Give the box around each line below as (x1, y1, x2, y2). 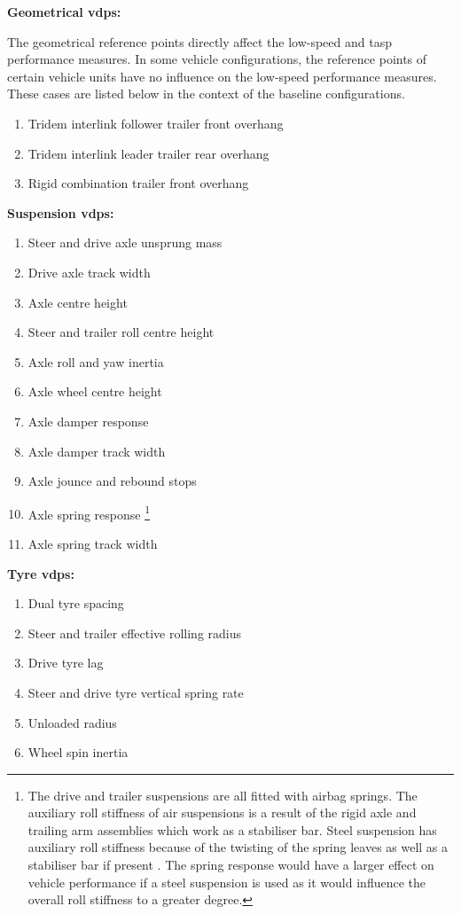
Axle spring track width (27, 534, 158, 552)
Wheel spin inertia (27, 743, 129, 762)
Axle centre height (27, 293, 128, 311)
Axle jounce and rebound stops (27, 472, 197, 490)
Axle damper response (27, 411, 149, 430)
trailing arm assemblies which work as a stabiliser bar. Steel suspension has (27, 820, 437, 839)
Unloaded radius (27, 713, 117, 731)
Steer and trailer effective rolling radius (27, 623, 242, 642)
